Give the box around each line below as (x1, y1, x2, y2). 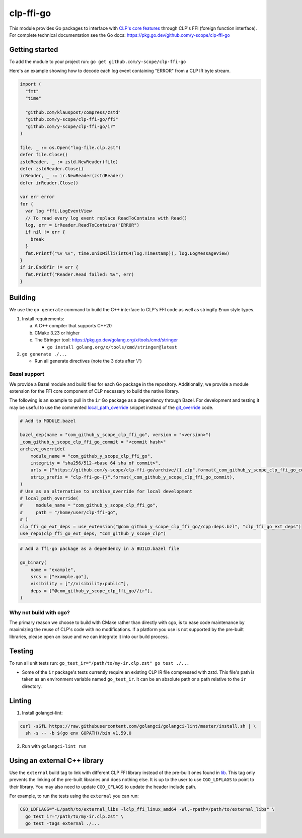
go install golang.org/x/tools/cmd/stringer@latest (47, 344, 178, 350)
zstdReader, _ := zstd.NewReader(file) (20, 159, 118, 165)
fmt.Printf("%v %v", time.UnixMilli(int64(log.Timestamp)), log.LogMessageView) (25, 250, 230, 256)
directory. (22, 683, 42, 689)
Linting (9, 696, 32, 705)
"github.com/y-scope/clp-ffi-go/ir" (25, 123, 116, 129)
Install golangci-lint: (22, 710, 63, 716)
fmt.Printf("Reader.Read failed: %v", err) (25, 271, 134, 277)
